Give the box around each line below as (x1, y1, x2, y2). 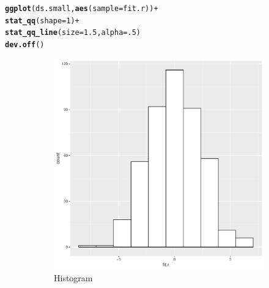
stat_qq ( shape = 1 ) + (5, 16, 79, 25)
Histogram (54, 271, 93, 284)
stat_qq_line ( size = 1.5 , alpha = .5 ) (5, 28, 141, 37)
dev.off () (5, 40, 45, 49)
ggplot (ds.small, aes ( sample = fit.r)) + (5, 4, 158, 13)
